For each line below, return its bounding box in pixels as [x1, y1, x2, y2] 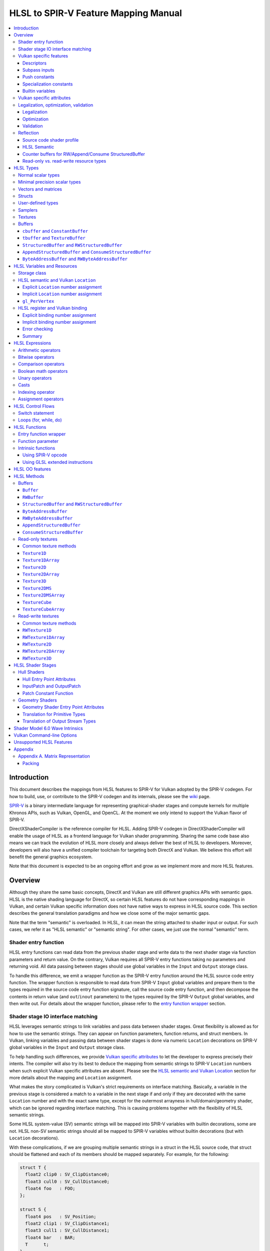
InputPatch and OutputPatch [22, 683, 81, 689]
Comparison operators [18, 361, 65, 367]
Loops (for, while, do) [18, 417, 62, 423]
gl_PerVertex [22, 298, 54, 304]
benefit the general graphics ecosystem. [9, 854, 93, 860]
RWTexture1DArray [22, 635, 65, 640]
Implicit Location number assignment [22, 291, 102, 297]
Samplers [18, 207, 37, 213]
